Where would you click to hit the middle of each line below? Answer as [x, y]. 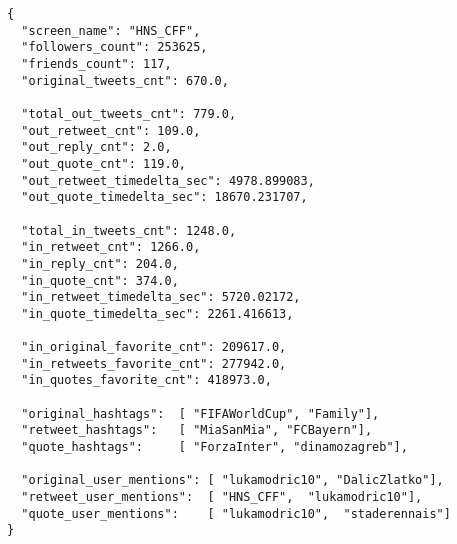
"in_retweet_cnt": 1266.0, [111, 247]
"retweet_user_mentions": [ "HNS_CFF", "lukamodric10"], [222, 497]
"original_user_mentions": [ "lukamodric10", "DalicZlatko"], [232, 480]
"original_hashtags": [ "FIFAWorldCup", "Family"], [200, 413]
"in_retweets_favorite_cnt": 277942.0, [154, 363]
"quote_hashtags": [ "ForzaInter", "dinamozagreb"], [214, 447]
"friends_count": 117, [96, 63]
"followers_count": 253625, [114, 47]
